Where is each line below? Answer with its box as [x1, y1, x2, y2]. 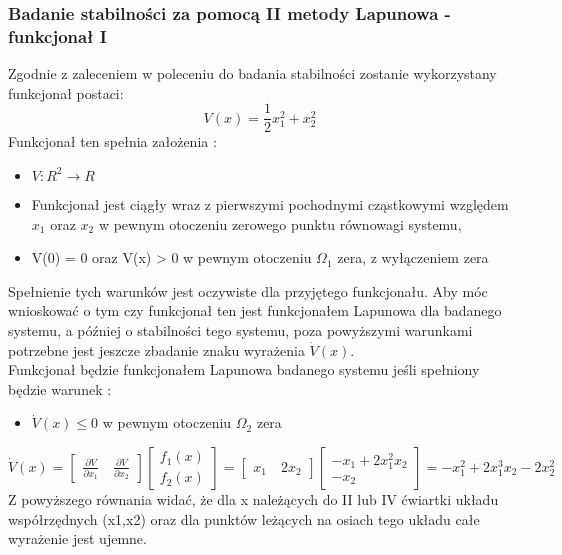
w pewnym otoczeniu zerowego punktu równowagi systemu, [98, 213, 462, 234]
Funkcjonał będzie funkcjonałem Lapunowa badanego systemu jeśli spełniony [8, 359, 480, 380]
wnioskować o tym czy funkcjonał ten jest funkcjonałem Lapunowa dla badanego [8, 300, 502, 321]
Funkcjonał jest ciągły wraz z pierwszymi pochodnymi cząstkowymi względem [31, 193, 509, 214]
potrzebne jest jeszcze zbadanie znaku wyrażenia [8, 339, 305, 360]
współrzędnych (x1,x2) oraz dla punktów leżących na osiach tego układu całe [8, 508, 480, 529]
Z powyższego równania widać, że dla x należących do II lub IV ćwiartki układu [8, 488, 499, 509]
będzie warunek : [8, 378, 112, 399]
